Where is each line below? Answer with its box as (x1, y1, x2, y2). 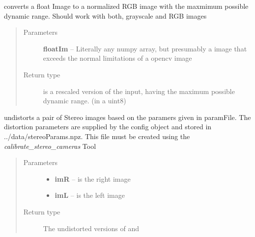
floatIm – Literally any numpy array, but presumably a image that (43, 43, 247, 53)
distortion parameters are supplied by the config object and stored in (4, 121, 212, 132)
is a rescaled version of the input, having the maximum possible (43, 86, 235, 96)
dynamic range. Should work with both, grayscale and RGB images (4, 10, 207, 21)
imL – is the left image (55, 190, 125, 200)
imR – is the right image (55, 173, 131, 184)
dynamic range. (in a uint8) (43, 95, 126, 106)
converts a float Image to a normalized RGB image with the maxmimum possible (4, 1, 249, 11)
